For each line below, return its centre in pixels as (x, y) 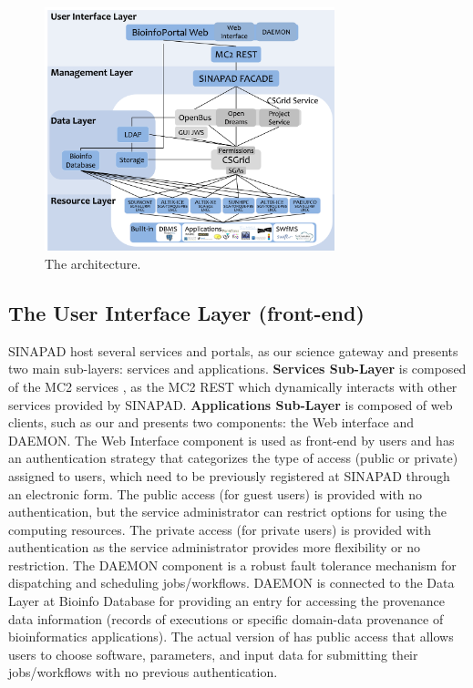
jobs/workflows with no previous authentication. (143, 672)
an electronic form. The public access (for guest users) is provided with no (216, 493)
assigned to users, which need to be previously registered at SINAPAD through (229, 475)
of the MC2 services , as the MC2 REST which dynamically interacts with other (233, 386)
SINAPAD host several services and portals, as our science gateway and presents (233, 350)
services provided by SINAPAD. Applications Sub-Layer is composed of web (231, 404)
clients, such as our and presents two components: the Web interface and (211, 422)
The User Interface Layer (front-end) (186, 312)
